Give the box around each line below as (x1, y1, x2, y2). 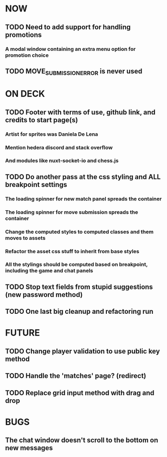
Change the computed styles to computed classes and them (5, 228, 154, 235)
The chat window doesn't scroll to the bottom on (5, 436, 158, 445)
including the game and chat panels (5, 267, 93, 274)
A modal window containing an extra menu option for (5, 45, 136, 52)
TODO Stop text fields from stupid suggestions (5, 282, 153, 291)
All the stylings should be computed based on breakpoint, (5, 261, 148, 268)
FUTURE (5, 327, 40, 339)
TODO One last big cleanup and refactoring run (5, 307, 154, 316)
